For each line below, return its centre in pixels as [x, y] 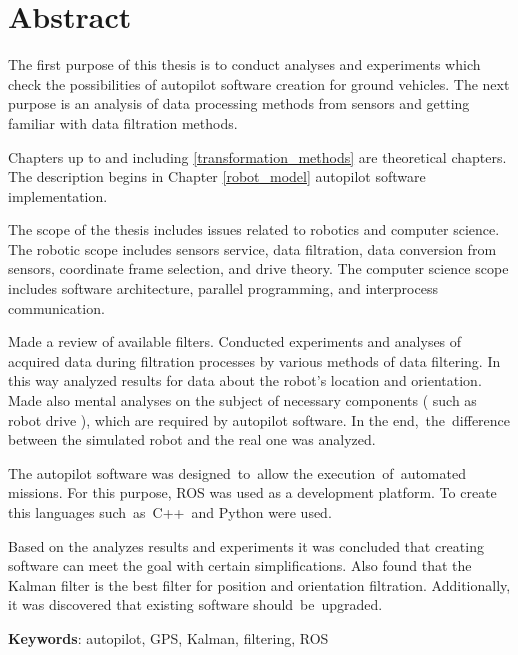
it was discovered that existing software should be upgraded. [195, 604]
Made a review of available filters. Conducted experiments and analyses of [235, 341]
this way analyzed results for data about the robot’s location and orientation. [245, 380]
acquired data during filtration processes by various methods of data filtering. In [254, 360]
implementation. [58, 195]
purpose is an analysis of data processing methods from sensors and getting [239, 103]
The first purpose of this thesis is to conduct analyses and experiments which [244, 64]
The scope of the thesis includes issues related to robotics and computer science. [254, 229]
